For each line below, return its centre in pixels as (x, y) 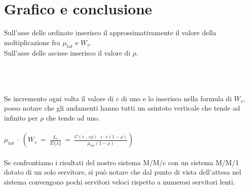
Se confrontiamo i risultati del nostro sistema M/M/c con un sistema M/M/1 (122, 162)
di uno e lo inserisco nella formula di (177, 98)
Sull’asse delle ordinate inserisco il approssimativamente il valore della (110, 32)
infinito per (21, 118)
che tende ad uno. (73, 118)
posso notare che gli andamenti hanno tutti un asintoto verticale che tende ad (122, 108)
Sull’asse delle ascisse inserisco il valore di (67, 52)
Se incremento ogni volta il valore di (59, 98)
